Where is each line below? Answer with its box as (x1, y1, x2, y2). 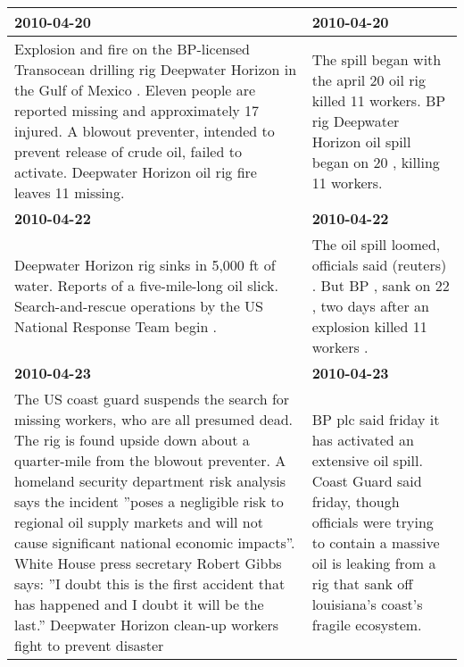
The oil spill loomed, (311, 234, 441, 254)
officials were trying (311, 512, 434, 532)
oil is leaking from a (311, 553, 436, 573)
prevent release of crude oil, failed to (14, 141, 242, 162)
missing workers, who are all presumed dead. (14, 409, 294, 429)
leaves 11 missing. (14, 182, 125, 203)
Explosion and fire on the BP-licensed (14, 38, 251, 59)
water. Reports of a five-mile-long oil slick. (14, 275, 279, 296)
